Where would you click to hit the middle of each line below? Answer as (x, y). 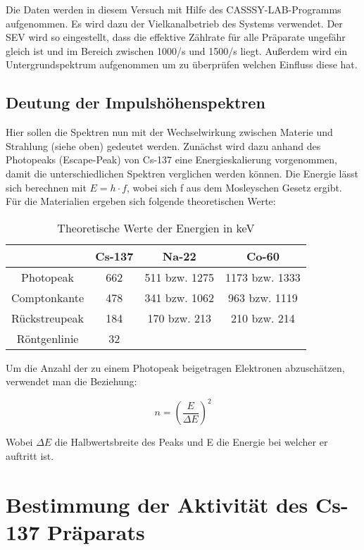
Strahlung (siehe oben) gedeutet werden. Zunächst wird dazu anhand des (163, 145)
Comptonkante (48, 297)
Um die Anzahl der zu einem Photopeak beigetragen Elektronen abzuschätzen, (175, 367)
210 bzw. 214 (263, 318)
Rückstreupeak (48, 318)
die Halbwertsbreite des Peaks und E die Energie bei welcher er (191, 442)
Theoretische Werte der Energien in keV (156, 227)
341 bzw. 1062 (180, 297)
